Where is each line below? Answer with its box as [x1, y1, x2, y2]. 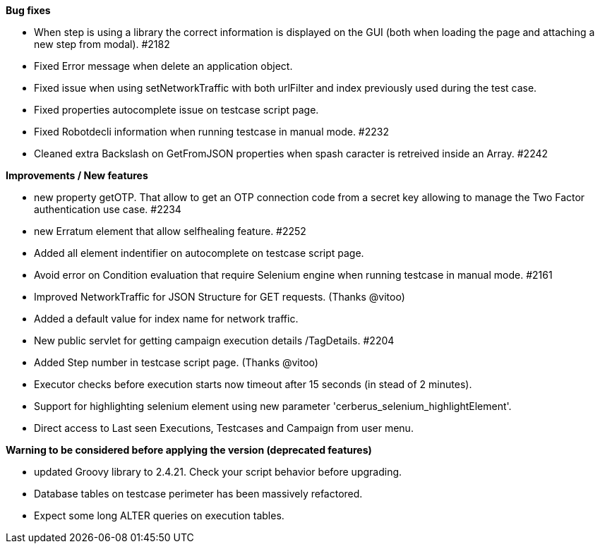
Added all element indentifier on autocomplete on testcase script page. [34, 247, 364, 259]
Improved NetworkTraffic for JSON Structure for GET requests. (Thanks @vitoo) [34, 291, 405, 303]
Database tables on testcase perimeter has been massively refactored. [34, 488, 363, 500]
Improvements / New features [6, 169, 148, 181]
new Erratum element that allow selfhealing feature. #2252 [34, 225, 306, 237]
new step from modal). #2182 [34, 38, 170, 50]
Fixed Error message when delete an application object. [34, 60, 293, 72]
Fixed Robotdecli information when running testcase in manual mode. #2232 [34, 126, 389, 138]
